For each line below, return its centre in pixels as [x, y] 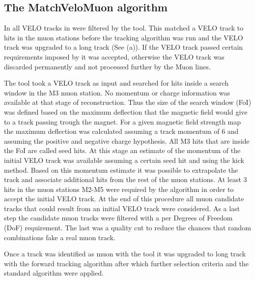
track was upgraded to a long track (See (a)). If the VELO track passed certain [124, 47]
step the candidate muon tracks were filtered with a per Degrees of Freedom [118, 218]
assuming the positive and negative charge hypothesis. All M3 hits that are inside [127, 140]
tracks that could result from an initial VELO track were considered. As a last [122, 208]
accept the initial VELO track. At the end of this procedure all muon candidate [124, 199]
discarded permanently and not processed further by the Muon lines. [107, 66]
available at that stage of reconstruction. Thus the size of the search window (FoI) [128, 102]
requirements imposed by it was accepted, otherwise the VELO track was [114, 56]
